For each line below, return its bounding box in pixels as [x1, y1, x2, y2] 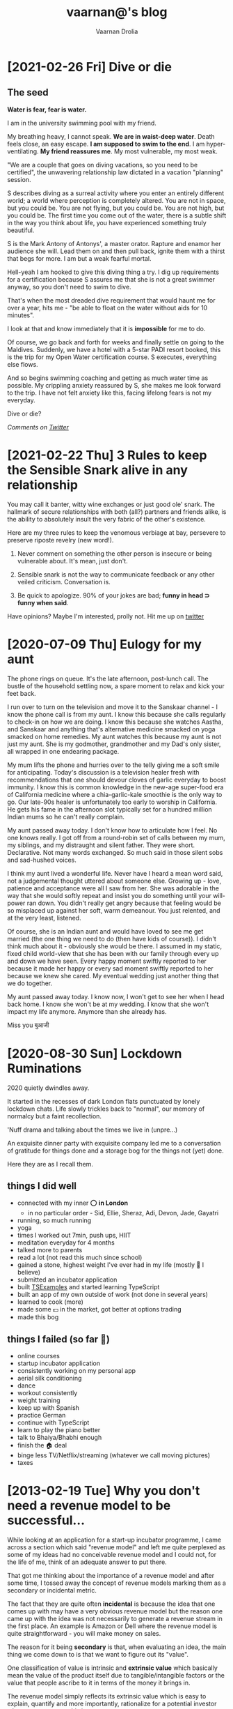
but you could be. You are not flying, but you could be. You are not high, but [7, 204, 225, 212]
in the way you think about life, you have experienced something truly [7, 218, 207, 227]
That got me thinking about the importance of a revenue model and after [7, 1572, 214, 1580]
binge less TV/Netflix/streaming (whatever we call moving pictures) [17, 1451, 211, 1459]
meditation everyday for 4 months [17, 1238, 115, 1247]
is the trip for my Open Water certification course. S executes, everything [7, 353, 217, 361]
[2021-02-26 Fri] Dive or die [7, 59, 172, 75]
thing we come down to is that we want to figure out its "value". [7, 1650, 189, 1659]
